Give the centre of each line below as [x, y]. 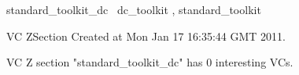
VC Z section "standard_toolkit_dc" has [105, 62]
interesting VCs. [254, 62]
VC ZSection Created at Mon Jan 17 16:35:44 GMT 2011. [146, 36]
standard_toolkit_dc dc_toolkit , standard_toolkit [134, 9]
